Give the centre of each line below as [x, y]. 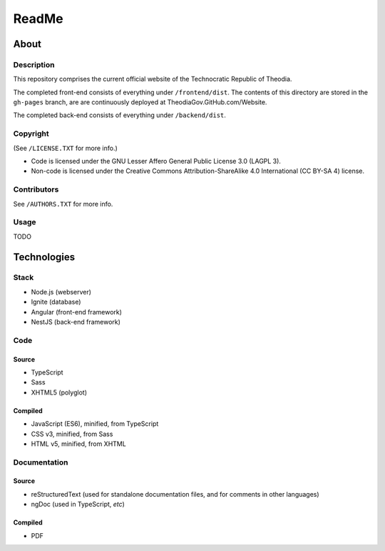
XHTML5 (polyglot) [59, 392]
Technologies [44, 257]
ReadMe [38, 19]
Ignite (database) [56, 302]
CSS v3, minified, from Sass [72, 434]
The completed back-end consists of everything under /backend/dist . [119, 115]
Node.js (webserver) [61, 292]
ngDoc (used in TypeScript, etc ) [78, 505]
